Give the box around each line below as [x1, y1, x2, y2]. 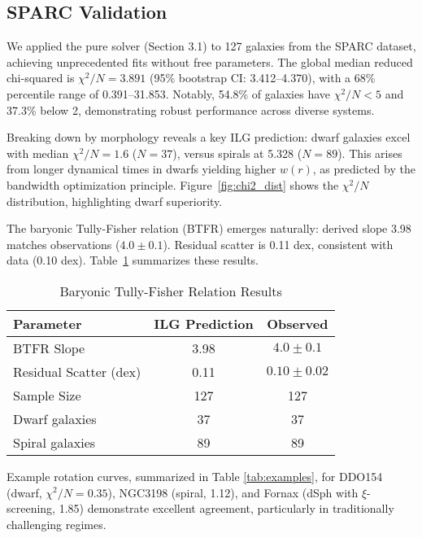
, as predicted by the [312, 160, 415, 177]
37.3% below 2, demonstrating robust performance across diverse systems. [7, 101, 375, 118]
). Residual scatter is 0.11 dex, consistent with [163, 235, 394, 252]
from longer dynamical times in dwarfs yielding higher [7, 160, 276, 177]
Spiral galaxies [13, 432, 96, 452]
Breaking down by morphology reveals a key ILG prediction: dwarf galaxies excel [7, 129, 411, 146]
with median [7, 144, 69, 161]
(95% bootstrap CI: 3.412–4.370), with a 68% [150, 69, 376, 86]
